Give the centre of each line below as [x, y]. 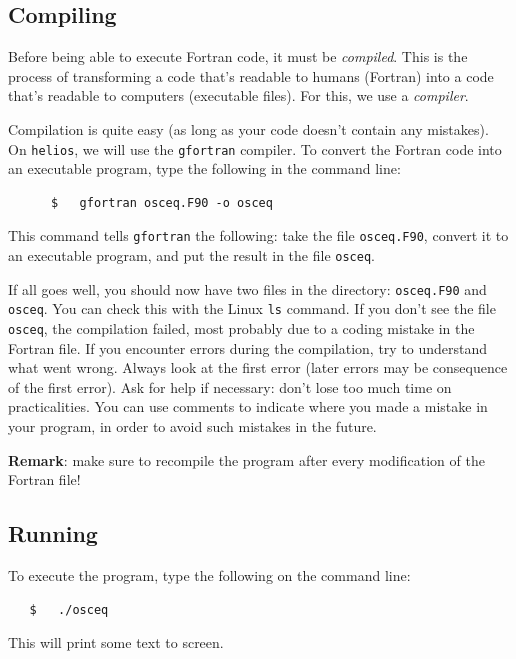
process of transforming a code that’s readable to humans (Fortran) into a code [251, 75]
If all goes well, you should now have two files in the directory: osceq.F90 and [247, 288]
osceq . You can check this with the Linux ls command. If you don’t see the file [252, 308]
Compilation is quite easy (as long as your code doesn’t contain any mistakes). [248, 128]
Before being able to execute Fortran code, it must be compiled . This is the [238, 56]
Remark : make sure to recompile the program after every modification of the [246, 459]
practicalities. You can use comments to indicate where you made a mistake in [248, 406]
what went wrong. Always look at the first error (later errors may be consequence [258, 367]
